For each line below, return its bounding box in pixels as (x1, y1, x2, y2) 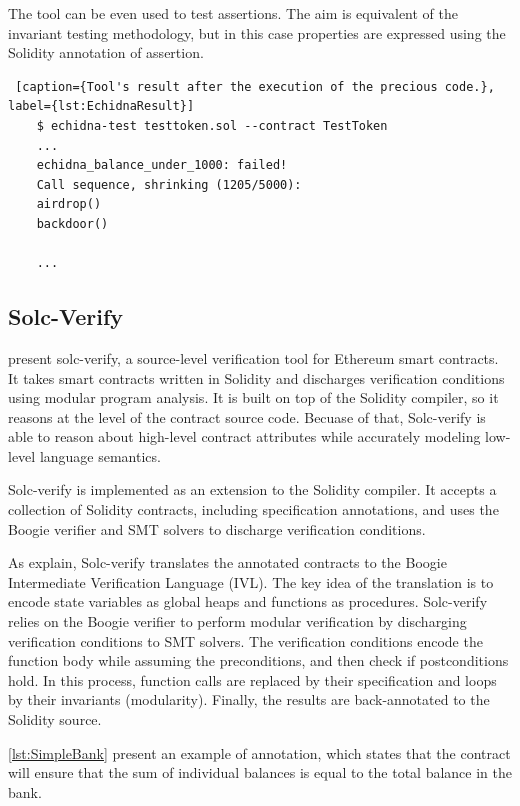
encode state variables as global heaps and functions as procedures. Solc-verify (8, 591, 488, 612)
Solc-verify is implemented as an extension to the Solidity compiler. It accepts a (8, 479, 497, 500)
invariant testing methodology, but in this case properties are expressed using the (8, 22, 506, 43)
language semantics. (39, 445, 161, 466)
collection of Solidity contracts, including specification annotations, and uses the (8, 499, 499, 520)
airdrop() (36, 197, 102, 212)
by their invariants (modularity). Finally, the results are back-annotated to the (8, 689, 490, 710)
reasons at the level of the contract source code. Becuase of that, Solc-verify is (8, 406, 486, 427)
